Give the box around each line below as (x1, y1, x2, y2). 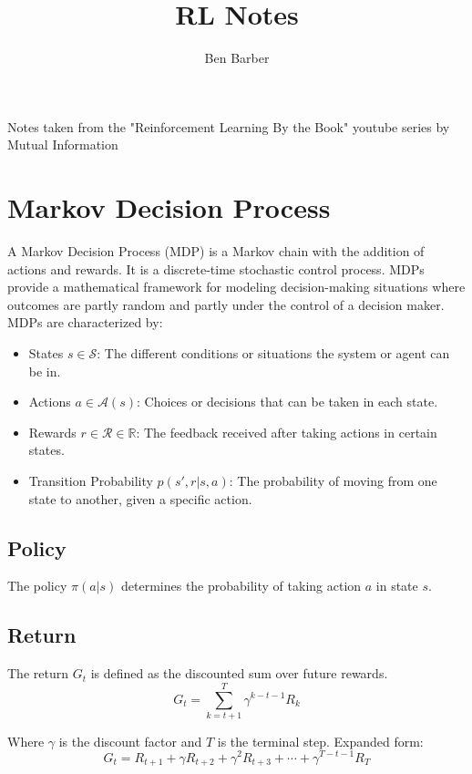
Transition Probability (28, 470, 153, 490)
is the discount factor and (58, 731, 202, 750)
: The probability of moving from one (229, 470, 437, 490)
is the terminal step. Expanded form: (217, 731, 424, 750)
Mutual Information (7, 135, 118, 154)
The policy (7, 576, 67, 595)
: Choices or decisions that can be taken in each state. (136, 392, 438, 411)
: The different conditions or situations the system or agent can (97, 344, 450, 362)
